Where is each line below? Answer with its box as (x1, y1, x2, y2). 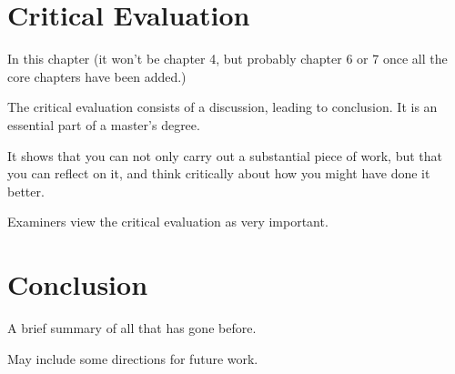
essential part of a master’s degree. (7, 115, 200, 134)
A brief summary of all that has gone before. (7, 318, 257, 337)
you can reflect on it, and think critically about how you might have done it (7, 164, 430, 183)
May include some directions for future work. (7, 349, 258, 368)
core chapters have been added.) (7, 66, 187, 86)
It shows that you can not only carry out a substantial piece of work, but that (7, 146, 442, 165)
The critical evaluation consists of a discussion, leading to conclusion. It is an (7, 97, 438, 116)
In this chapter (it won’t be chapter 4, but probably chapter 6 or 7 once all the (7, 49, 448, 68)
